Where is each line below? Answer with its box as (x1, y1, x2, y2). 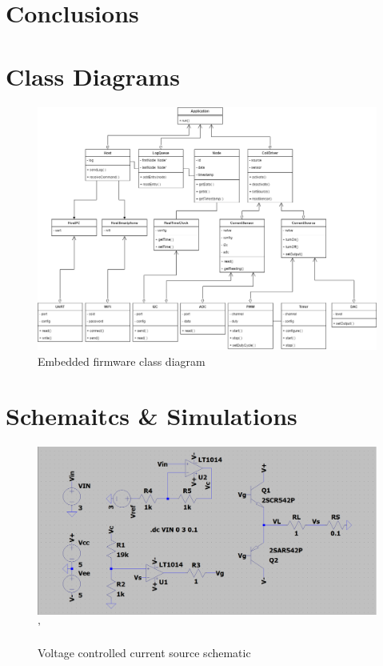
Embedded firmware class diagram (38, 352, 205, 369)
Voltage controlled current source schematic (38, 644, 251, 661)
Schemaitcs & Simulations (6, 399, 297, 432)
